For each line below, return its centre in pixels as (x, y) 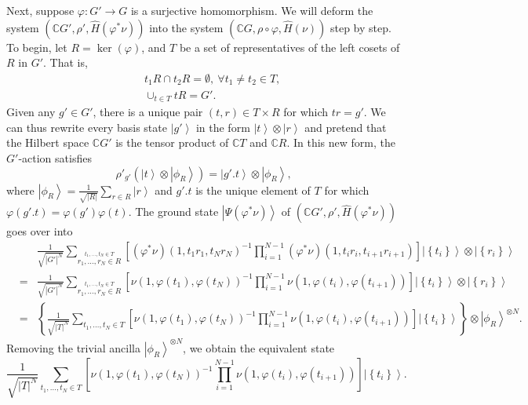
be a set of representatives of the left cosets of (289, 47)
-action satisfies (55, 158)
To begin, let (37, 47)
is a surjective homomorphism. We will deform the (252, 10)
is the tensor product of (172, 142)
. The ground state (173, 212)
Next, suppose (40, 10)
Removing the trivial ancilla (73, 347)
